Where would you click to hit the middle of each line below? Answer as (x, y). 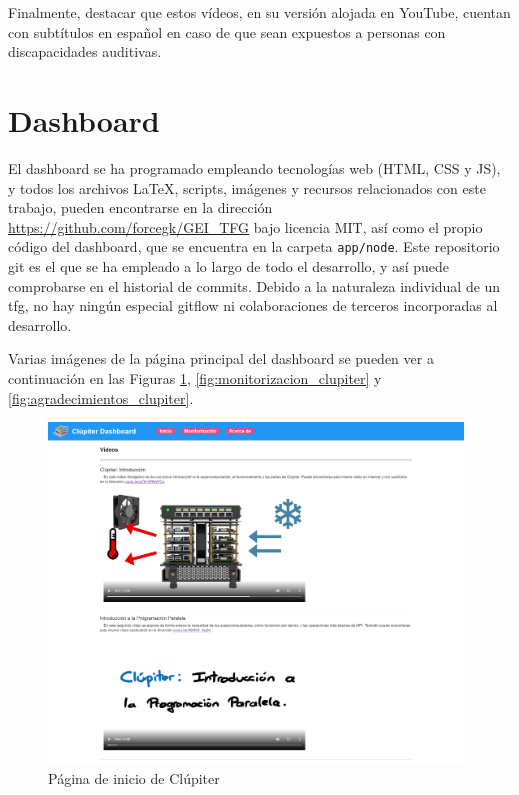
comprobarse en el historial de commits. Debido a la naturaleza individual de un (254, 285)
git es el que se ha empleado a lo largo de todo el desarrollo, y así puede (228, 265)
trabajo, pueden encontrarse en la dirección (140, 207)
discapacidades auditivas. (85, 51)
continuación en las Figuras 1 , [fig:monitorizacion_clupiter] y (195, 377)
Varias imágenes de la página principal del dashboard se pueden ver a (221, 358)
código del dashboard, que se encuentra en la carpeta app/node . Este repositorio (254, 246)
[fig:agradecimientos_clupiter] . (101, 397)
